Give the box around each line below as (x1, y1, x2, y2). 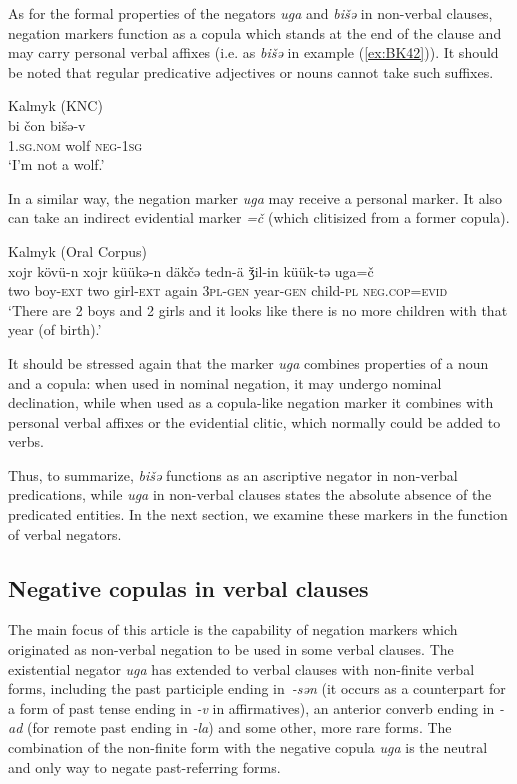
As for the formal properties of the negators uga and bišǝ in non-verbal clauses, (8, 3, 493, 23)
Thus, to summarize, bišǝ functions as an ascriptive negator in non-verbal (8, 464, 458, 485)
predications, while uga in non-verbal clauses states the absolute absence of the (8, 484, 492, 505)
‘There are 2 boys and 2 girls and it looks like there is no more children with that (8, 299, 508, 320)
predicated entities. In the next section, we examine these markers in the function (8, 504, 508, 525)
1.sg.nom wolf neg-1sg (8, 134, 143, 155)
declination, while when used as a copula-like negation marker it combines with (8, 392, 494, 413)
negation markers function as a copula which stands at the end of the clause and (8, 22, 502, 43)
